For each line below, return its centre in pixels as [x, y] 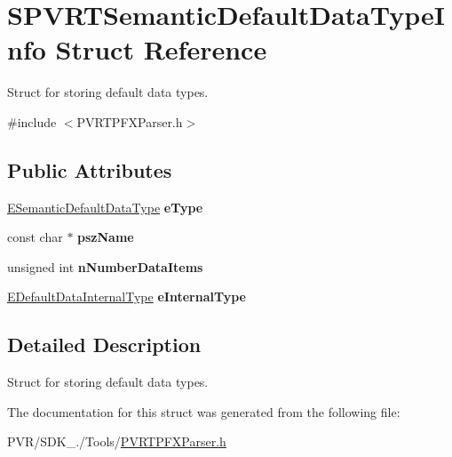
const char [35, 237]
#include [32, 121]
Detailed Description [104, 345]
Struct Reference [161, 49]
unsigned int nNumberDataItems [105, 266]
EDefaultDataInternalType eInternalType [127, 297]
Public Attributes [90, 169]
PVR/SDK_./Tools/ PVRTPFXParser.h [117, 441]
